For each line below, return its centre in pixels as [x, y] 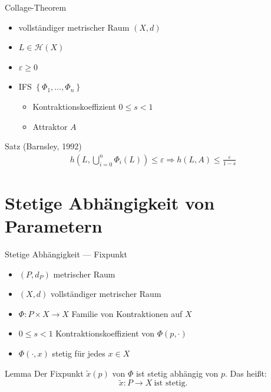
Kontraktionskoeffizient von [105, 333]
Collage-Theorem [36, 7]
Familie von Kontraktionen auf [127, 313]
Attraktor [50, 126]
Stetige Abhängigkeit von [110, 202]
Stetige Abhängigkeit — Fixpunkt [66, 254]
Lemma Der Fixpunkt [44, 373]
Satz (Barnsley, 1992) [43, 146]
